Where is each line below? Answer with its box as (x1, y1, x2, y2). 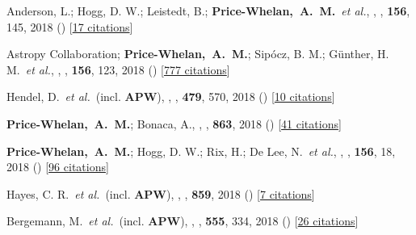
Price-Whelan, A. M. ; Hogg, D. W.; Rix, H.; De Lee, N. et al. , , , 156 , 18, (6, 142, 396, 159)
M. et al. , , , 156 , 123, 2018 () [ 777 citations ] (6, 61, 230, 78)
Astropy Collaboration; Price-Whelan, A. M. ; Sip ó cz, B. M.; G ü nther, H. (6, 45, 389, 62)
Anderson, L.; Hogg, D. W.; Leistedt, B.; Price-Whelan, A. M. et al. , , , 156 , (6, 2, 410, 19)
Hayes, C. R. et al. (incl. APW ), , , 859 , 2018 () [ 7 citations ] (6, 185, 315, 202)
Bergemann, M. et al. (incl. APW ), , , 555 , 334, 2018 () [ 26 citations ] (6, 212, 359, 229)
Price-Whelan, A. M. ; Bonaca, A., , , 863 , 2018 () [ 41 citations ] (6, 115, 342, 132)
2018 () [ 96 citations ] (6, 158, 109, 175)
